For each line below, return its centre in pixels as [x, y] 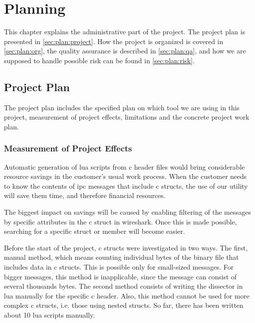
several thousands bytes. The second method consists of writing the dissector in [123, 286]
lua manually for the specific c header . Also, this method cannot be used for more [127, 295]
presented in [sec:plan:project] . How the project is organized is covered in [114, 41]
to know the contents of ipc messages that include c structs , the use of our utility [126, 186]
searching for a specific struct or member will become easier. [95, 231]
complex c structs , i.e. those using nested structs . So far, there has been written [124, 305]
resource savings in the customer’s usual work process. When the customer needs [125, 176]
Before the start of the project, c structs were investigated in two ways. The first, [126, 247]
